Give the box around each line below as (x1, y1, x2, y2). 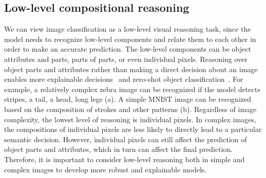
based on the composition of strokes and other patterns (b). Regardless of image (4, 103, 257, 114)
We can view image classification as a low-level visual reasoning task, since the (4, 24, 251, 34)
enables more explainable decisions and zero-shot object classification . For (4, 74, 243, 84)
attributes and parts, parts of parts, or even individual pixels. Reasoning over (4, 53, 248, 64)
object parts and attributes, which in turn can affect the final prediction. (4, 144, 233, 154)
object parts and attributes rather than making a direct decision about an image (4, 63, 258, 74)
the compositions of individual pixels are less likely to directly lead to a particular (4, 124, 262, 135)
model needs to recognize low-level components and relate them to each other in (4, 33, 256, 44)
